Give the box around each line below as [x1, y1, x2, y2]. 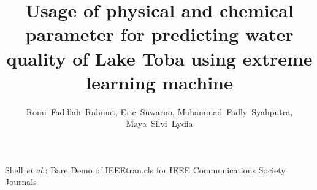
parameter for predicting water [25, 21, 294, 47]
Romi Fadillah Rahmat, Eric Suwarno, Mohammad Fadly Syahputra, [26, 105, 293, 118]
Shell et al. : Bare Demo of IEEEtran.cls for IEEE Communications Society [5, 163, 286, 176]
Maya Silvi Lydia [126, 117, 193, 130]
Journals [5, 175, 37, 188]
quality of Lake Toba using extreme [6, 45, 313, 70]
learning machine [86, 69, 233, 94]
